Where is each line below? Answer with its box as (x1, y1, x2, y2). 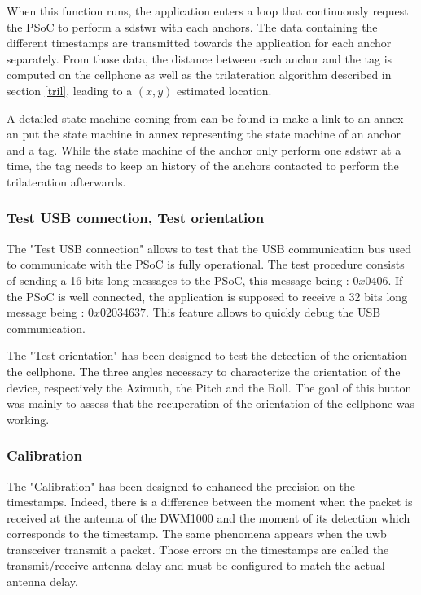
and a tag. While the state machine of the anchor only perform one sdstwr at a (7, 141, 401, 158)
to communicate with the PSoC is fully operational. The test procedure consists (7, 256, 405, 273)
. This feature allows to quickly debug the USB (146, 304, 381, 321)
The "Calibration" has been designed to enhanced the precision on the (7, 477, 356, 494)
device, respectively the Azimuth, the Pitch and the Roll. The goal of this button (7, 378, 412, 396)
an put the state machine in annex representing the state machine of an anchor (7, 125, 401, 142)
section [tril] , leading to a (7, 81, 133, 98)
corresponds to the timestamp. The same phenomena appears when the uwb (7, 525, 387, 542)
